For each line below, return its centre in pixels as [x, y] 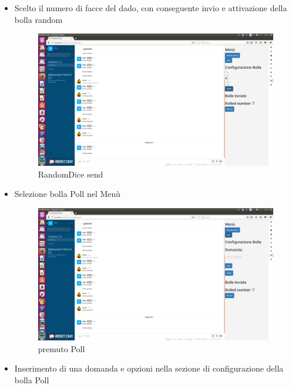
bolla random [38, 19]
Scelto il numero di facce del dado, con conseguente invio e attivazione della [151, 8]
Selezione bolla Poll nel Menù [67, 194]
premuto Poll [61, 348]
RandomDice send [71, 174]
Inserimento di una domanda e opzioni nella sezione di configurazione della [149, 368]
